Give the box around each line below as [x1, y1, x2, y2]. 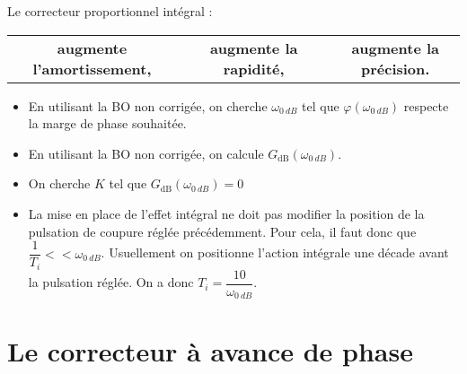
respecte [403, 96, 449, 115]
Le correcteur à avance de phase [7, 333, 413, 370]
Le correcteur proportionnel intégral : [7, 2, 213, 20]
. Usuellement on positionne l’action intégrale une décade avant [101, 243, 449, 262]
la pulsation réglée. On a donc [28, 273, 194, 291]
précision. [360, 57, 430, 79]
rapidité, [223, 57, 285, 79]
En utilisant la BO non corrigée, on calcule [28, 144, 264, 162]
